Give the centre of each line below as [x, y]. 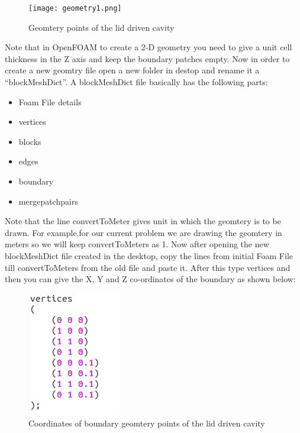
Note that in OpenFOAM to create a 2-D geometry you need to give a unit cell [149, 47]
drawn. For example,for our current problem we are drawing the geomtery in [143, 232]
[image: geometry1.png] [75, 8]
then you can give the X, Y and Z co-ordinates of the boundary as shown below [149, 279]
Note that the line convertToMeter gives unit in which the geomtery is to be [143, 221]
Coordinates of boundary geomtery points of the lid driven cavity [147, 423]
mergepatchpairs [48, 201]
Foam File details [50, 101]
